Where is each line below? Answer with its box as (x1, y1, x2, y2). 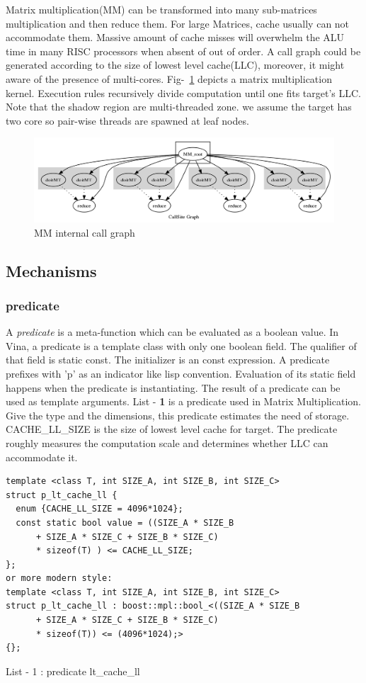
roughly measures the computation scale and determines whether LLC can (6, 435, 328, 450)
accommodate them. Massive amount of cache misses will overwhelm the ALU (6, 30, 345, 45)
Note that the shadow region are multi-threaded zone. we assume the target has (6, 99, 352, 114)
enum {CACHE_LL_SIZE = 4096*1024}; (16, 504, 183, 514)
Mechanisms (6, 259, 97, 281)
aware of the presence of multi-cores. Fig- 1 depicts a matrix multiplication (6, 71, 332, 86)
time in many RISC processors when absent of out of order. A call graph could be (6, 43, 361, 58)
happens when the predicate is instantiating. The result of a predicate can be (6, 380, 341, 395)
